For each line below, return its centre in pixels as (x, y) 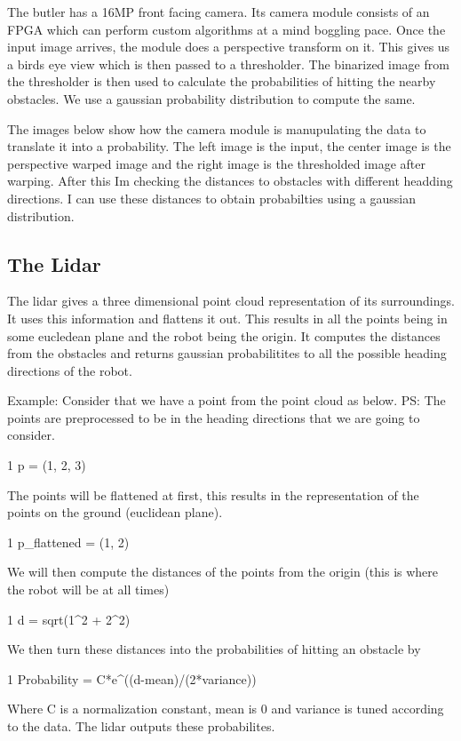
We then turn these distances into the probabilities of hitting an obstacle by (214, 649)
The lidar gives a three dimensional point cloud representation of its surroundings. (231, 301)
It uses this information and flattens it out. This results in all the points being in (227, 318)
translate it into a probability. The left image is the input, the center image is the (229, 146)
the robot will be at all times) (88, 590)
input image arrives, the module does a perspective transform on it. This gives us (229, 47)
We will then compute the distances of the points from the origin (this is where (223, 572)
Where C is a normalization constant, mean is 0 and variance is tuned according (226, 709)
